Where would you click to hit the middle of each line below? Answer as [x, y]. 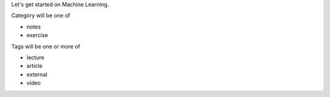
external [37, 74]
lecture [35, 57]
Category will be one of [41, 16]
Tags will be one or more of [46, 46]
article [35, 66]
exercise [37, 35]
